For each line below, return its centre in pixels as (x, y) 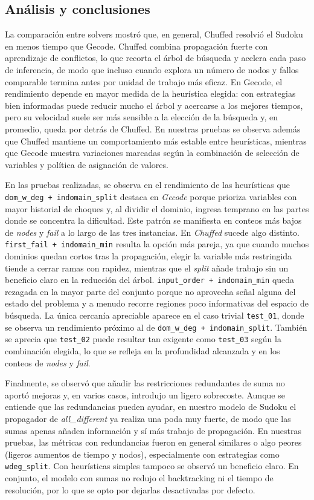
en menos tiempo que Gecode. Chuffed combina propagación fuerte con (136, 46)
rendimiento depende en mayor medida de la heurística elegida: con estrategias (150, 93)
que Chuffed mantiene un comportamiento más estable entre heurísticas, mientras (156, 141)
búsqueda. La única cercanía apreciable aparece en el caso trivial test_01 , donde (155, 315)
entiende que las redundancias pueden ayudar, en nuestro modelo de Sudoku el (151, 407)
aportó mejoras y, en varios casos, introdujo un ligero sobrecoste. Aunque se (145, 394)
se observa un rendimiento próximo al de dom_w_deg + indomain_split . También (156, 327)
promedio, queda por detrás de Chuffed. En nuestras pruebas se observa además (153, 128)
